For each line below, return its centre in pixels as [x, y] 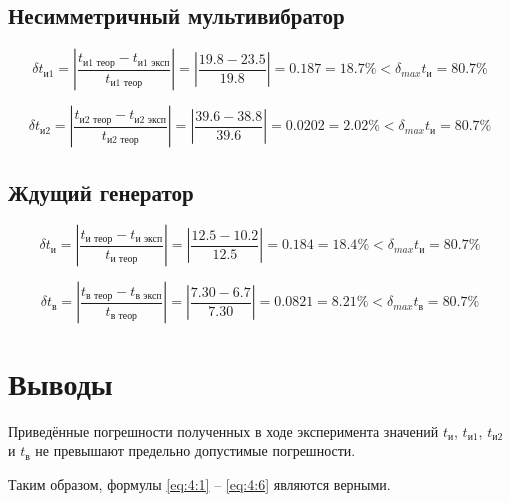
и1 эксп [153, 62]
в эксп [148, 295]
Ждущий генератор [101, 191]
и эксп [149, 238]
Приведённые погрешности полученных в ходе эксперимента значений [223, 430]
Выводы [60, 382]
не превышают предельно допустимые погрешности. [195, 450]
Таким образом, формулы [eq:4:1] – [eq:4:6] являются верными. [199, 483]
